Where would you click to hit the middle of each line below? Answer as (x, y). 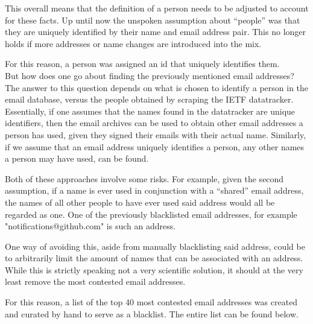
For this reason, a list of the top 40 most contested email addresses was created (151, 302)
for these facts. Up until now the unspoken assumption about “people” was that (153, 20)
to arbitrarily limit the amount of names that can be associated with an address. (154, 258)
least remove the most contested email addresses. (95, 281)
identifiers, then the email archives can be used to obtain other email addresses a (154, 123)
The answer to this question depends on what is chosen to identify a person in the (157, 87)
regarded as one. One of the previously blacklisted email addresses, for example (151, 214)
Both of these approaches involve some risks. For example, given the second (144, 178)
